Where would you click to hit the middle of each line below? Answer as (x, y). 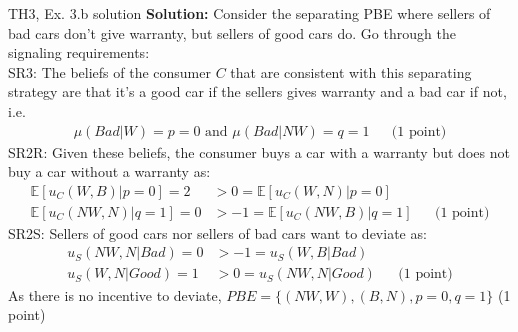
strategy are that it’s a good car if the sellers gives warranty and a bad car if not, (257, 91)
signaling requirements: (79, 52)
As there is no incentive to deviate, (115, 294)
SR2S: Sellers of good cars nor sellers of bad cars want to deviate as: (217, 232)
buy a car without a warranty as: (109, 171)
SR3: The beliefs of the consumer (109, 71)
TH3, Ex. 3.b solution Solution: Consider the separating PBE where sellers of (249, 13)
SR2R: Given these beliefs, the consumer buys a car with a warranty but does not (259, 151)
